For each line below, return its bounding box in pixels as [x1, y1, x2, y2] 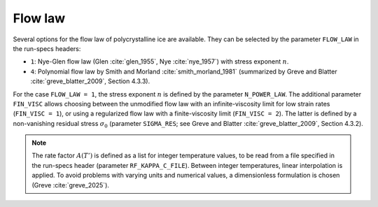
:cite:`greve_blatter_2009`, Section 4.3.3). [30, 77, 150, 85]
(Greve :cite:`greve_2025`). [31, 180, 110, 189]
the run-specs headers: [13, 44, 81, 52]
